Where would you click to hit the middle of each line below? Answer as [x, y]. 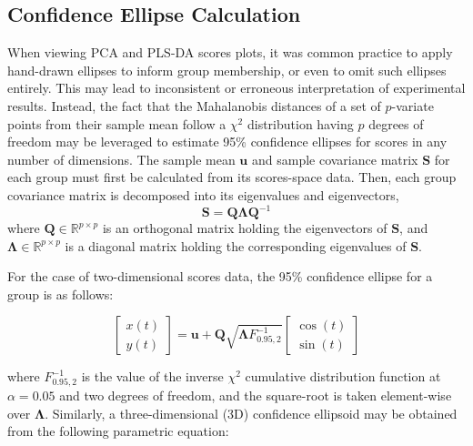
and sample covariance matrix [335, 159]
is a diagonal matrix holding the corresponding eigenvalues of [236, 245]
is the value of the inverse [152, 376]
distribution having [300, 123]
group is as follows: [60, 294]
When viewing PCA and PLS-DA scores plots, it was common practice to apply [230, 52]
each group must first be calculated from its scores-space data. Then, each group [232, 177]
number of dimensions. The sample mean [121, 159]
